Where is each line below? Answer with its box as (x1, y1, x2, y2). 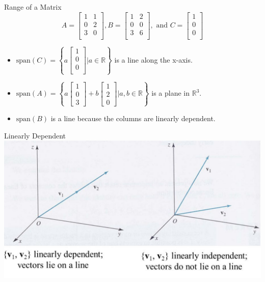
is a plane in (151, 88, 190, 98)
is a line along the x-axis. (114, 54, 193, 65)
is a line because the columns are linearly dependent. (50, 112, 216, 123)
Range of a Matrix (4, 2, 62, 12)
